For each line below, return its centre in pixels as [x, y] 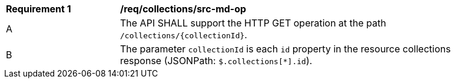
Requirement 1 [39, 9]
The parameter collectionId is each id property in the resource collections [285, 49]
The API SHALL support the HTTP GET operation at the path [253, 23]
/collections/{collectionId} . [184, 35]
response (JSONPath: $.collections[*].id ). [216, 61]
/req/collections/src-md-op [183, 9]
